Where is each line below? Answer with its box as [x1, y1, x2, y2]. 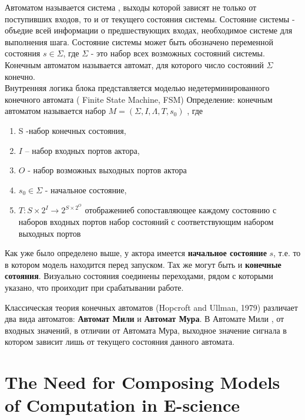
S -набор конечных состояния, [18, 124, 126, 136]
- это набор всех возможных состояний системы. [91, 47, 265, 59]
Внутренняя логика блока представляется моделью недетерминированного [5, 82, 270, 94]
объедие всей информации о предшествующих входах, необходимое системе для [5, 24, 293, 36]
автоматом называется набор [5, 105, 106, 117]
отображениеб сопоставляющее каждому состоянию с [85, 204, 277, 216]
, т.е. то [273, 247, 301, 259]
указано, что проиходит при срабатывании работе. [5, 281, 184, 293]
